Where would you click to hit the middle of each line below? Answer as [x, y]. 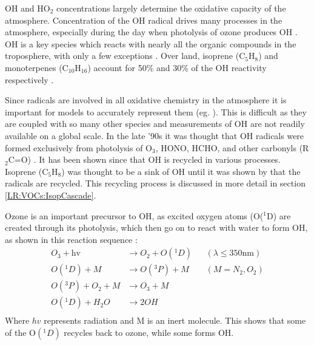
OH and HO [28, 8]
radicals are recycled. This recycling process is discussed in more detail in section [155, 183]
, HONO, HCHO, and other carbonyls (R [232, 147]
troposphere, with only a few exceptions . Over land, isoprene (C [125, 56]
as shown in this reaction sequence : [71, 239]
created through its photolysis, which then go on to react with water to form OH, [156, 227]
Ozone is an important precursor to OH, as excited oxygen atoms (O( [134, 215]
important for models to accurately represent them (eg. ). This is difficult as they [156, 111]
